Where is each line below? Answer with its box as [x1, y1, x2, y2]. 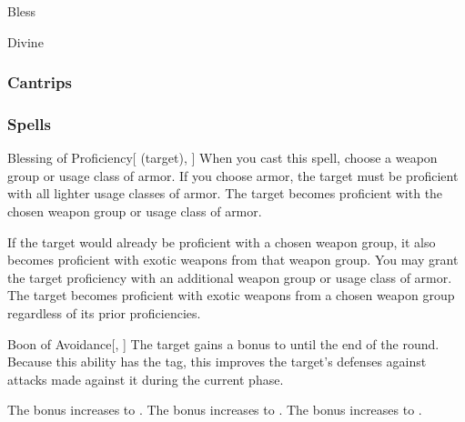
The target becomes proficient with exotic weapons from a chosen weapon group [7, 286, 455, 305]
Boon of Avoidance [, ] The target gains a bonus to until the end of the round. [7, 334, 440, 353]
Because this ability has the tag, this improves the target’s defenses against [7, 352, 427, 371]
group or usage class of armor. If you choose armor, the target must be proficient [7, 166, 459, 185]
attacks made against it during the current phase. [7, 369, 284, 388]
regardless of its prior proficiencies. [7, 304, 201, 322]
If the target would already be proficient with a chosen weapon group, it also [7, 232, 436, 251]
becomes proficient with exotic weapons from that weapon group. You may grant [7, 250, 459, 269]
